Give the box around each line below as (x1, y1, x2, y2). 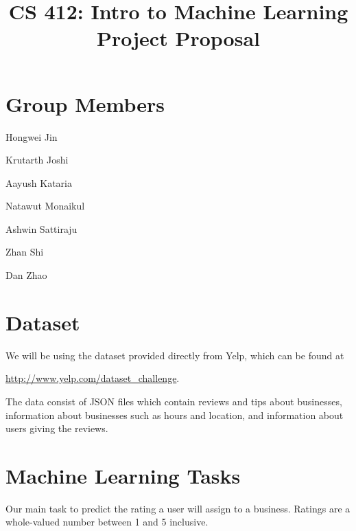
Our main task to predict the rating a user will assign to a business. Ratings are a (5, 501, 351, 515)
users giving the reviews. (5, 421, 108, 436)
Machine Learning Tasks (5, 461, 241, 489)
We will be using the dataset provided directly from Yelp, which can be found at (5, 348, 344, 362)
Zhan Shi (5, 245, 44, 259)
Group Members (5, 89, 165, 117)
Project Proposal (97, 24, 260, 52)
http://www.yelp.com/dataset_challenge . (5, 371, 180, 385)
